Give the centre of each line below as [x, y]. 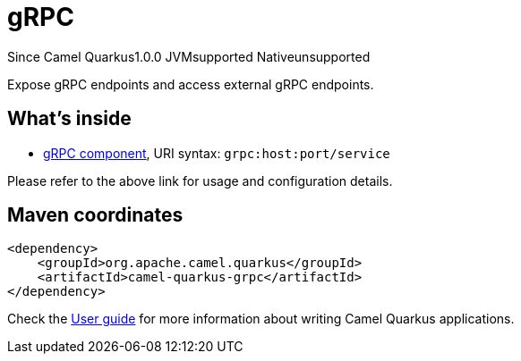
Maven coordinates [95, 215]
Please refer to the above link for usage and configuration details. [200, 180]
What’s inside [69, 119]
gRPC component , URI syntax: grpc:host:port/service [217, 153]
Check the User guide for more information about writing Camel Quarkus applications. [261, 319]
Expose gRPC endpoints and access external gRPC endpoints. [191, 84]
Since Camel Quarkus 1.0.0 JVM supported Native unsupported [189, 56]
